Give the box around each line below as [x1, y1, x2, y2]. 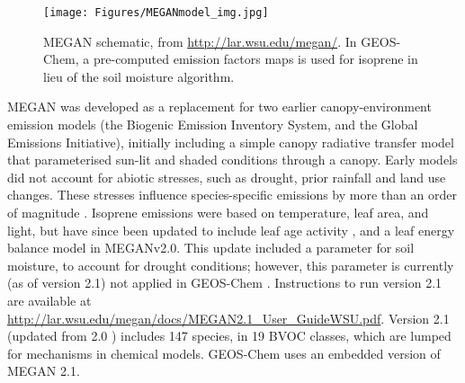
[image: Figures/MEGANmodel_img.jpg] [43, 6, 269, 19]
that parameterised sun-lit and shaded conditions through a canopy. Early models [7, 150, 458, 169]
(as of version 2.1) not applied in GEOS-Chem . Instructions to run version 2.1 [7, 273, 443, 292]
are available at [7, 290, 92, 309]
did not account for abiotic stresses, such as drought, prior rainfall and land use [7, 167, 446, 186]
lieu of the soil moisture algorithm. [43, 67, 235, 85]
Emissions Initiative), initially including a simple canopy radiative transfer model [7, 132, 454, 151]
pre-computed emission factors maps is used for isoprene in [93, 49, 418, 68]
